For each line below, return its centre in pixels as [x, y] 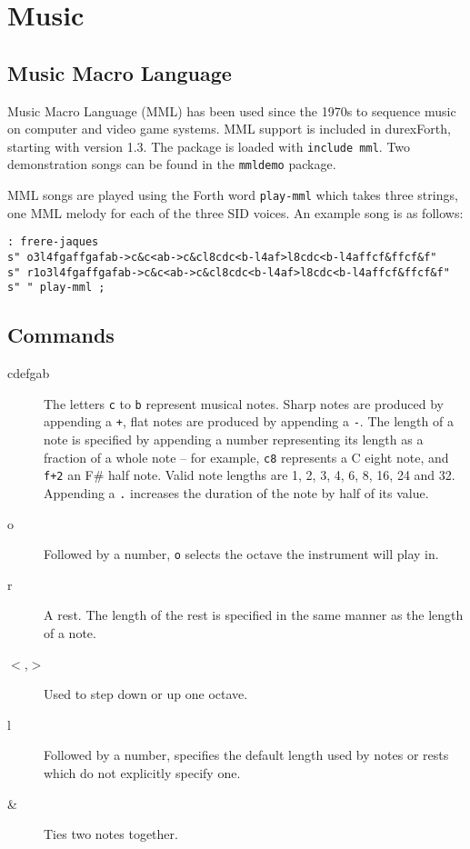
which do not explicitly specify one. [142, 773]
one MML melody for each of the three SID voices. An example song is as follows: [235, 212]
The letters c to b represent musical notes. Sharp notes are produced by [244, 403]
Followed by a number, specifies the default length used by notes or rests [246, 755]
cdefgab [29, 373]
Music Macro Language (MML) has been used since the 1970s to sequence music [232, 110]
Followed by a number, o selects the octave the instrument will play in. [241, 554]
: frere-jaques [53, 242]
